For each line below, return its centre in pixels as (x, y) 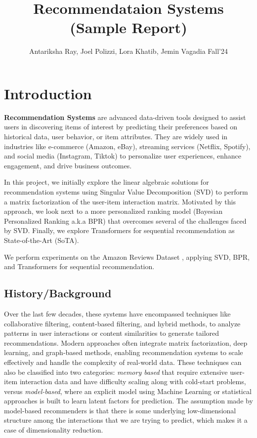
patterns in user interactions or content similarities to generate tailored (112, 333)
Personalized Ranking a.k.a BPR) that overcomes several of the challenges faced (125, 220)
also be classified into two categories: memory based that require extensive (116, 372)
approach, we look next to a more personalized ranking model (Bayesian (113, 211)
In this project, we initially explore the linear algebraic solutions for (107, 182)
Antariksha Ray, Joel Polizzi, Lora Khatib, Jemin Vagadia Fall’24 (128, 51)
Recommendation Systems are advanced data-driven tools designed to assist (125, 117)
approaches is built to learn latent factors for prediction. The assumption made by (128, 401)
